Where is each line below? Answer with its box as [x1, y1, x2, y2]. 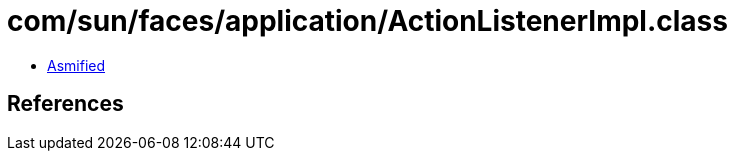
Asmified [47, 56, 106, 74]
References [7, 91, 124, 117]
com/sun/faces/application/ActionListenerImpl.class [7, 4, 728, 38]
